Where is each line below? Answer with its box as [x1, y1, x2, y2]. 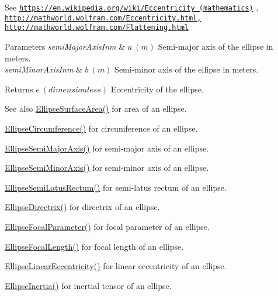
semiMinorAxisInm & [5, 63, 82, 75]
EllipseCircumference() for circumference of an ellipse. [5, 122, 198, 134]
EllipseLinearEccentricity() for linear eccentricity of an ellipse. [5, 260, 227, 272]
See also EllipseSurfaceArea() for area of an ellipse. [5, 102, 187, 115]
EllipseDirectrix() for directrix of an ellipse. [5, 201, 160, 213]
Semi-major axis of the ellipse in [158, 40, 273, 52]
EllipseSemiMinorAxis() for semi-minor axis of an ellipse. [5, 161, 209, 174]
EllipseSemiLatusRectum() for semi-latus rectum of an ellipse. [5, 181, 227, 193]
